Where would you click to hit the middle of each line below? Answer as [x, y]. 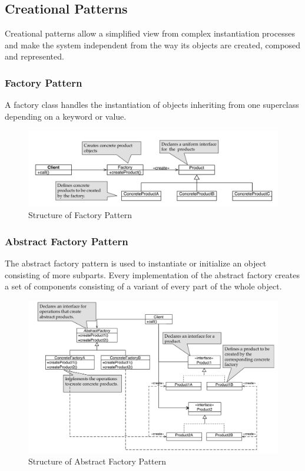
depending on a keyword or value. [66, 116]
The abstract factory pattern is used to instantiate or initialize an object [136, 263]
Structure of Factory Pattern [80, 215]
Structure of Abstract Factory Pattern [97, 461]
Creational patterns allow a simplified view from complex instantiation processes [150, 33]
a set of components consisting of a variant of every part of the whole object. [143, 286]
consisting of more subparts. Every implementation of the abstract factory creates [152, 274]
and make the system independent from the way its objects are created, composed [153, 45]
